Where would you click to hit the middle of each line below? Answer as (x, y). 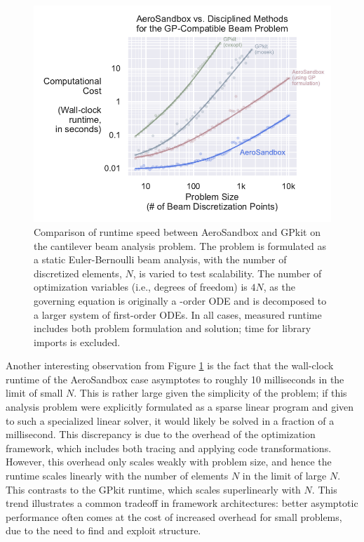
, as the (279, 287)
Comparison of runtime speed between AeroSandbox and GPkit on (177, 231)
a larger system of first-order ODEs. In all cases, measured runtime (178, 314)
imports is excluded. (77, 342)
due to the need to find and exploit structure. (103, 530)
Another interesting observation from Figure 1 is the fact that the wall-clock (170, 365)
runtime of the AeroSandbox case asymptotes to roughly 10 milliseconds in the (175, 379)
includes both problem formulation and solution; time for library (173, 328)
